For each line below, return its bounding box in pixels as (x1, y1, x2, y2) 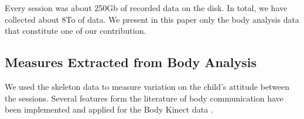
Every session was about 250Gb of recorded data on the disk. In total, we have (5, 2, 288, 13)
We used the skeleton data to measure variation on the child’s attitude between (5, 80, 290, 92)
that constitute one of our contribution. (5, 24, 146, 37)
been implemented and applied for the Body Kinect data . (5, 103, 213, 116)
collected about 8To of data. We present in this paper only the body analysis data (5, 13, 299, 25)
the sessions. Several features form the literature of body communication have (5, 92, 283, 104)
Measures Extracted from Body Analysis (5, 53, 257, 71)
